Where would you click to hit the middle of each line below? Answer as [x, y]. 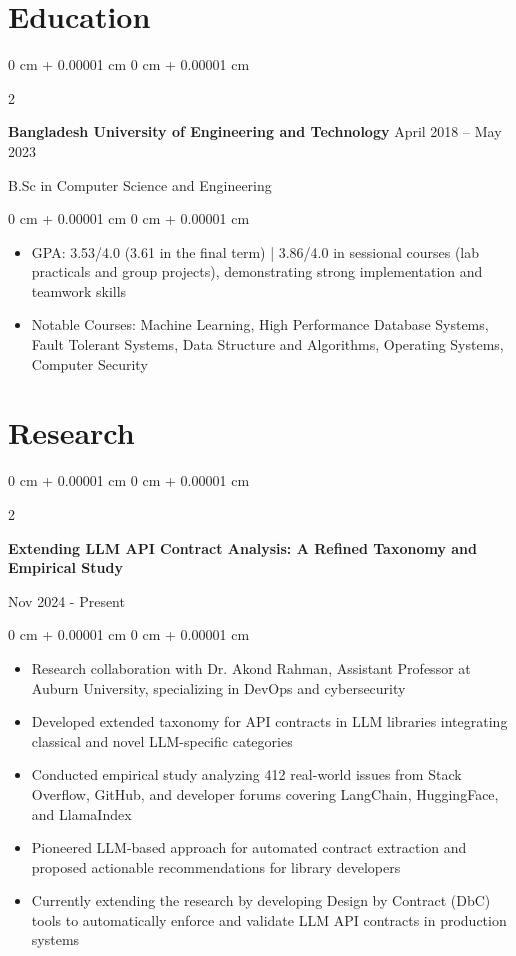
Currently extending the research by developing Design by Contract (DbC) [261, 900]
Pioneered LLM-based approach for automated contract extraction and [249, 847]
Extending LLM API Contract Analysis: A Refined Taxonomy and [243, 547]
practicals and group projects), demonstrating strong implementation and [257, 271]
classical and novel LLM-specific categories [162, 740]
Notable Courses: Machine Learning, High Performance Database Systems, [260, 324]
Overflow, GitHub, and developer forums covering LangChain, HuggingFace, [265, 793]
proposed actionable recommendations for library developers [216, 866]
